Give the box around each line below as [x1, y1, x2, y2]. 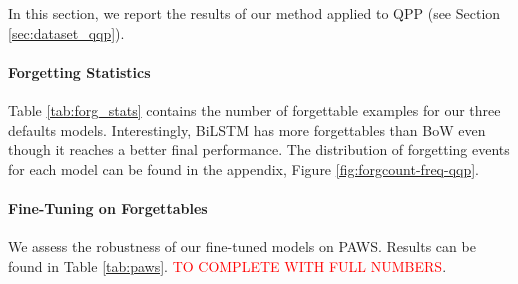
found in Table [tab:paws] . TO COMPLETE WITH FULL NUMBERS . [8, 255, 447, 276]
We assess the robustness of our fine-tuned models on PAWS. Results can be [8, 236, 476, 257]
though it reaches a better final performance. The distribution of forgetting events [8, 139, 510, 160]
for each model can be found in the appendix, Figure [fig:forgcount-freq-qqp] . [8, 158, 480, 179]
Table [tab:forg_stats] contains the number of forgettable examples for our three [8, 99, 501, 120]
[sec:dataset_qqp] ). [8, 22, 125, 43]
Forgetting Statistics [8, 61, 151, 82]
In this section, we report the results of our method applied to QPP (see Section [8, 3, 501, 23]
